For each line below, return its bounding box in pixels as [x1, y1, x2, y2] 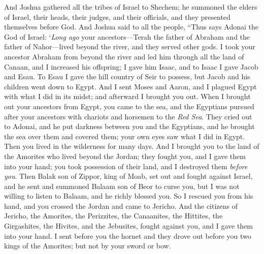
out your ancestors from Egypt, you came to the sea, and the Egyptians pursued [4, 101, 254, 111]
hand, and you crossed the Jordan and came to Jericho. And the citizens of [4, 200, 238, 211]
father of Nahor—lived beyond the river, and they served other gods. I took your [4, 41, 255, 52]
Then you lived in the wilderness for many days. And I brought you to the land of [4, 141, 259, 151]
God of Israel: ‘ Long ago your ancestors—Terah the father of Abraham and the [4, 31, 250, 42]
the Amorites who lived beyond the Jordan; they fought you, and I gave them [4, 150, 246, 161]
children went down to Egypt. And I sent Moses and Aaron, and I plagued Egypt [4, 81, 257, 91]
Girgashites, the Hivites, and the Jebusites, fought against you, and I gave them [4, 220, 253, 231]
